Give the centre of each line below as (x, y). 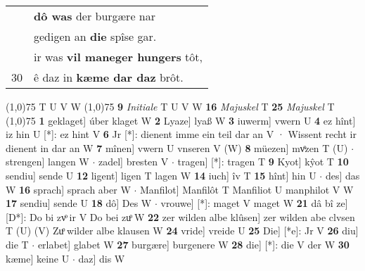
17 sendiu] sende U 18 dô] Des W (79, 203)
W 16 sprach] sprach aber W (68, 189)
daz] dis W (102, 258)
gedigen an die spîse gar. (95, 36)
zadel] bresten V (133, 162)
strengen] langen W (47, 162)
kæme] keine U (38, 258)
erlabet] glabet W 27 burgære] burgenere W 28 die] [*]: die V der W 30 (193, 244)
